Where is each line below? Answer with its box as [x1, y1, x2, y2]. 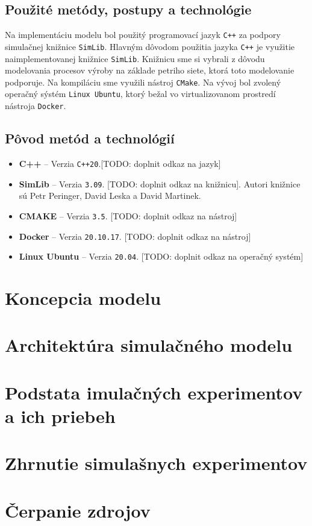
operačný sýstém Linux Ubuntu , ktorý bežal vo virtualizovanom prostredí [5, 87, 276, 100]
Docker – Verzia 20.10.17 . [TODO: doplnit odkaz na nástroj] [19, 230, 251, 242]
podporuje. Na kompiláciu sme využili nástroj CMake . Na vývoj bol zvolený [5, 75, 281, 88]
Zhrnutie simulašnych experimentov [5, 451, 308, 475]
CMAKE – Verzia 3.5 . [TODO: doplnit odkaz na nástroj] [19, 209, 237, 222]
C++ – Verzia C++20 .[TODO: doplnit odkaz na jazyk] [19, 157, 221, 169]
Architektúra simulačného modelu [5, 333, 293, 357]
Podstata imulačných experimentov [5, 380, 303, 404]
